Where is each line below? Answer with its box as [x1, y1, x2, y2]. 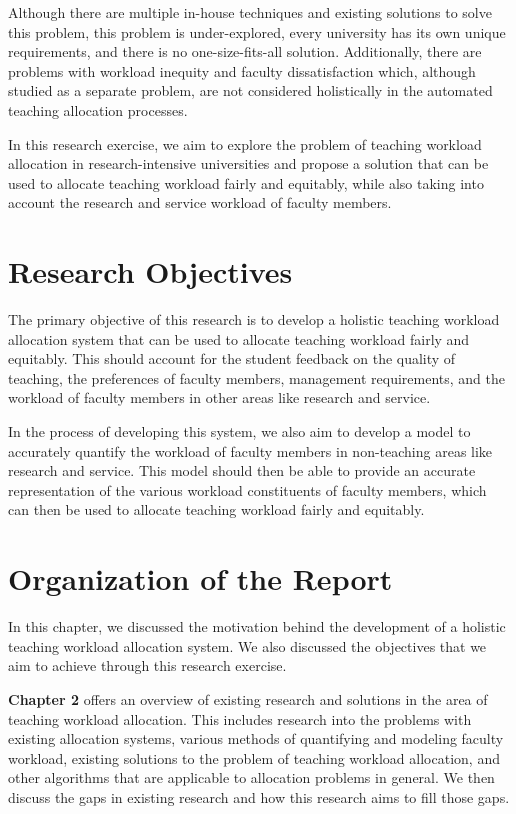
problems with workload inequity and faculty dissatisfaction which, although [8, 60, 476, 81]
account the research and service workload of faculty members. [8, 192, 392, 213]
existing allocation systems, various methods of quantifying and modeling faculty [8, 728, 504, 749]
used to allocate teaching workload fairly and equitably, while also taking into [8, 172, 484, 193]
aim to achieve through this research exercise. [8, 655, 287, 676]
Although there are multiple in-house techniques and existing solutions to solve [8, 2, 492, 22]
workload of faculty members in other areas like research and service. [8, 387, 431, 408]
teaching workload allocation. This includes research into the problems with [8, 708, 472, 729]
